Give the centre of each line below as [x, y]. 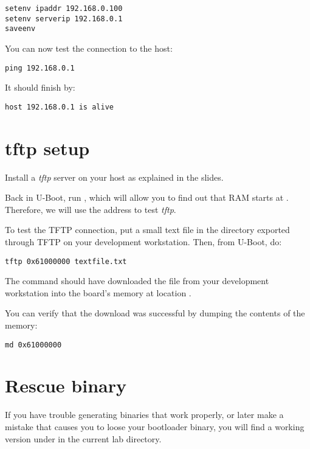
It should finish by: [40, 87]
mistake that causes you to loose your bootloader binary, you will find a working [155, 426]
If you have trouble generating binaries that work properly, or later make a [144, 415]
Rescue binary [66, 385]
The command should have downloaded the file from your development [137, 281]
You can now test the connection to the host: [89, 48]
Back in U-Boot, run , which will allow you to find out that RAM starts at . [147, 197]
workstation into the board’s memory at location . [98, 292]
